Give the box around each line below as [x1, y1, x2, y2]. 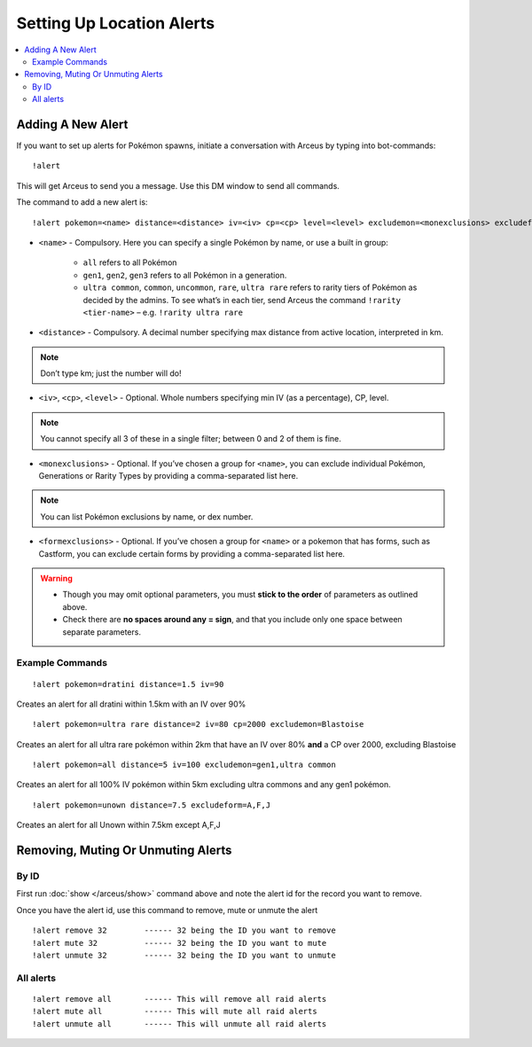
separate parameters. [62, 626, 142, 637]
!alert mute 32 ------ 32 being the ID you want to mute [32, 938, 327, 948]
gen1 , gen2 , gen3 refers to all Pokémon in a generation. [82, 270, 287, 280]
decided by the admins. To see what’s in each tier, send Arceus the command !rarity [82, 294, 401, 305]
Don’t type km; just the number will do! [40, 368, 182, 379]
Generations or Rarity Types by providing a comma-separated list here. [38, 471, 299, 481]
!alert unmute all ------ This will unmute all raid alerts [32, 1019, 327, 1028]
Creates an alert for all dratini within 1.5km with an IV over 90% [16, 699, 246, 709]
